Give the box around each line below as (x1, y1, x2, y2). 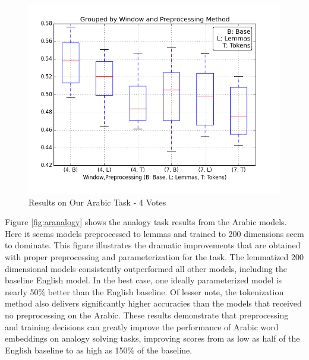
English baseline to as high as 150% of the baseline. (5, 343, 193, 356)
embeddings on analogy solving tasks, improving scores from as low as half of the (5, 332, 300, 345)
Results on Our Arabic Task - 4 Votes (29, 195, 166, 208)
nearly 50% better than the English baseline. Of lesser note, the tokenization (5, 285, 284, 298)
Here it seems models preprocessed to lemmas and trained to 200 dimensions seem (5, 227, 304, 239)
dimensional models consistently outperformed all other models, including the (5, 262, 287, 274)
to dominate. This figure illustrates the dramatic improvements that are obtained (5, 239, 301, 251)
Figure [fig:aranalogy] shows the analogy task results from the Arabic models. (5, 216, 287, 228)
